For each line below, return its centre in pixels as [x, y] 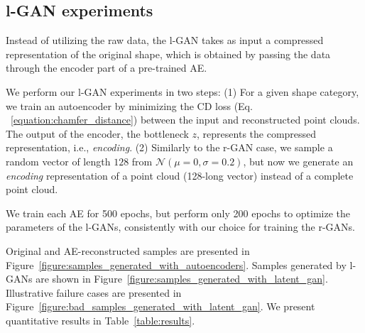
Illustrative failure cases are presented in [94, 292]
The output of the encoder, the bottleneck [97, 133]
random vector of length [58, 161]
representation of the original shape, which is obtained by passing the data [168, 54]
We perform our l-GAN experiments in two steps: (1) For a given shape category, [182, 91]
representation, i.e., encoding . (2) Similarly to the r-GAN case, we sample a [169, 147]
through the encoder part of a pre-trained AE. [107, 68]
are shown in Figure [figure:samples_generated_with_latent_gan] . [182, 279]
